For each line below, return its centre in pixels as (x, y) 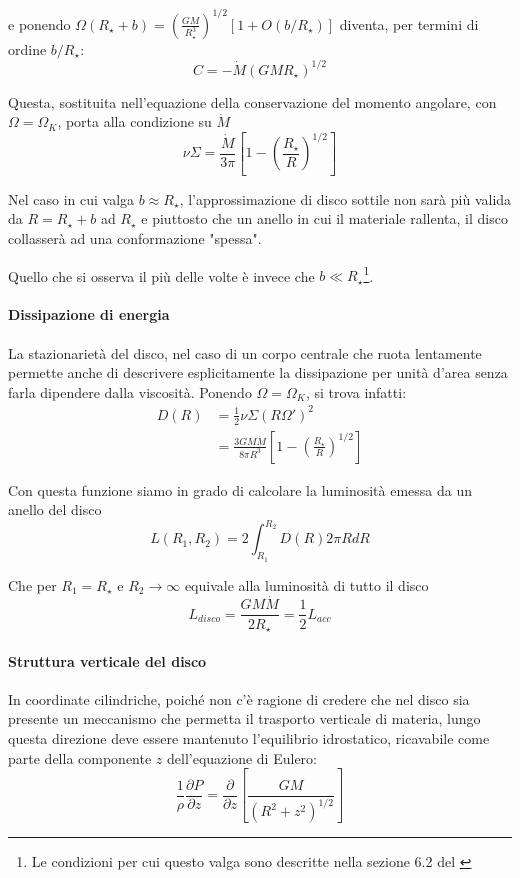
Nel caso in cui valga (71, 198)
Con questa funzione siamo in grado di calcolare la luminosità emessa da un (240, 489)
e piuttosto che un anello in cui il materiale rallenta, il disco (324, 218)
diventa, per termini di (409, 23)
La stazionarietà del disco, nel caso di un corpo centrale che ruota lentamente (245, 352)
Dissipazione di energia (89, 314)
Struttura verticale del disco (107, 660)
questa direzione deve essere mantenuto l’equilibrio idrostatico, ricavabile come (249, 737)
